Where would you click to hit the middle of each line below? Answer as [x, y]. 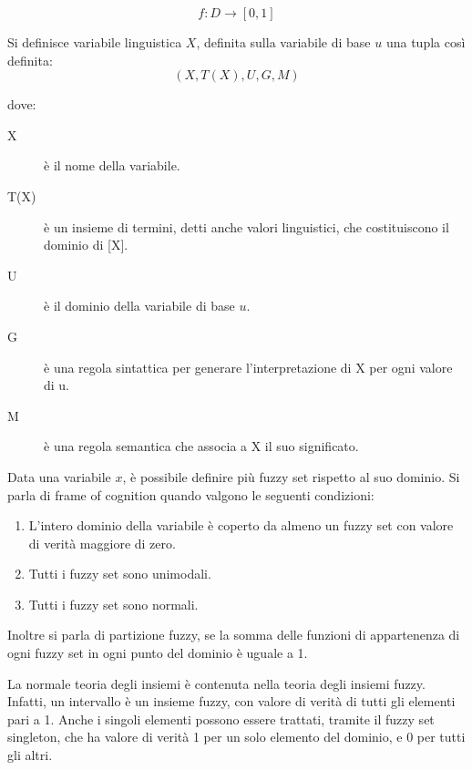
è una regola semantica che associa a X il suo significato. [201, 446]
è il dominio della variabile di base [139, 306]
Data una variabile [59, 476]
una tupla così [426, 42]
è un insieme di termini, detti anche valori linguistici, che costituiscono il [246, 226]
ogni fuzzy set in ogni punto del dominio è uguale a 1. [158, 653]
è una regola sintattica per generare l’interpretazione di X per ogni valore [248, 367]
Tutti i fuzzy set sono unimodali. [120, 574]
